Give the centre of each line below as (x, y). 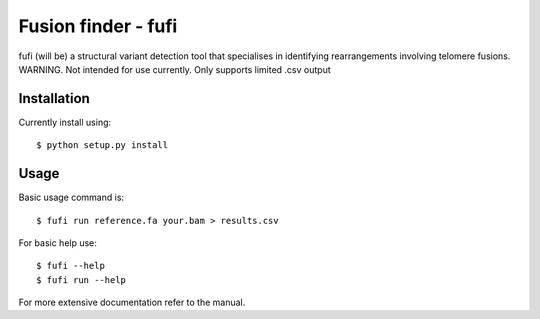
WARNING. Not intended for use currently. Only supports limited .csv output (174, 69)
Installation (54, 98)
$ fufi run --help (81, 279)
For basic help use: (57, 242)
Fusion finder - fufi (98, 26)
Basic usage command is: (71, 197)
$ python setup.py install (102, 145)
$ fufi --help (70, 266)
